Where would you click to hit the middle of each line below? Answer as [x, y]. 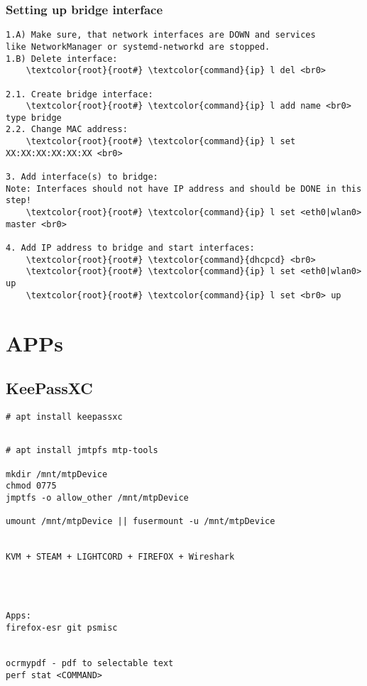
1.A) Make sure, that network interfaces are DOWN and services [161, 35]
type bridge [34, 118]
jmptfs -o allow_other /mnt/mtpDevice [97, 497]
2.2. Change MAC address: [67, 130]
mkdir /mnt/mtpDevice [57, 474]
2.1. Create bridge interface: [80, 94]
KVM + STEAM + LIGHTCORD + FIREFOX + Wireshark [120, 557]
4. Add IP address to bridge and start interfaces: [130, 248]
